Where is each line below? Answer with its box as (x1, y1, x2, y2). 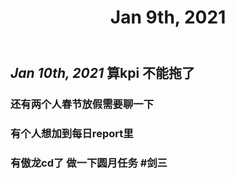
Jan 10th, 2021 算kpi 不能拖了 (10, 65, 196, 82)
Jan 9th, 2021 (109, 6, 227, 29)
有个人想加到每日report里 (10, 127, 134, 141)
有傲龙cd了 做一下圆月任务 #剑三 (10, 156, 168, 170)
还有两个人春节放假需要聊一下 (10, 97, 155, 111)
